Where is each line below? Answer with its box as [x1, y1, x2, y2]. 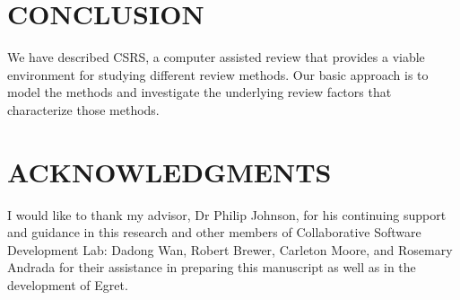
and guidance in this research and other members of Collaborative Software [7, 223, 421, 242]
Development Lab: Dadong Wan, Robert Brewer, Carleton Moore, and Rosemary [7, 240, 453, 259]
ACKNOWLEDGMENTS [7, 153, 332, 190]
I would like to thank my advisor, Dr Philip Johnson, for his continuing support [7, 205, 447, 224]
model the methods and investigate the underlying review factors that [7, 83, 392, 101]
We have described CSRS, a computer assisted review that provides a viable [7, 48, 425, 66]
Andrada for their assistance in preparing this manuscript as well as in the [7, 258, 416, 277]
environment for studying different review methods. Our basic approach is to [7, 65, 429, 84]
